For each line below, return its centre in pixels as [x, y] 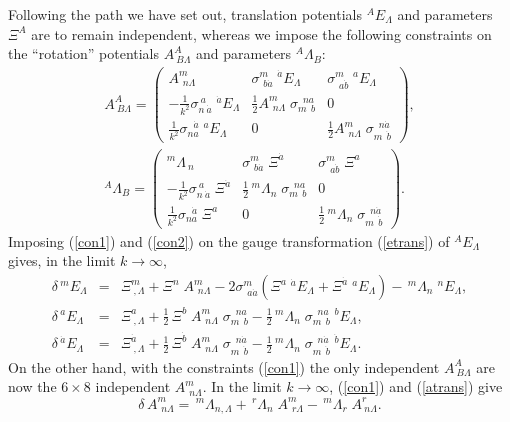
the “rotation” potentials [84, 53]
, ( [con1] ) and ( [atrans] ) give [416, 386]
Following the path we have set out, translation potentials [185, 14]
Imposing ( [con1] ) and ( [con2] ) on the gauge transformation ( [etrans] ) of [229, 240]
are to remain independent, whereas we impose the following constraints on [261, 33]
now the [32, 386]
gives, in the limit [62, 260]
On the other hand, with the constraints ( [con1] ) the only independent [224, 366]
